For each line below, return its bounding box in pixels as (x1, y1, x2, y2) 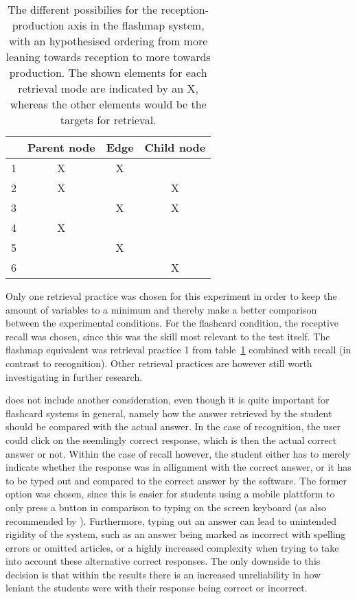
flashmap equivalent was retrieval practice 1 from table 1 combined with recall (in (5, 342, 352, 357)
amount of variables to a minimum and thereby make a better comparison (5, 302, 317, 316)
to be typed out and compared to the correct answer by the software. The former (5, 473, 347, 487)
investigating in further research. (5, 369, 143, 384)
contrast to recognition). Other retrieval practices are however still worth (5, 355, 312, 370)
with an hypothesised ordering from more (9, 33, 208, 49)
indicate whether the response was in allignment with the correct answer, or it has (5, 460, 352, 474)
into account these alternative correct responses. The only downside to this (5, 554, 321, 568)
